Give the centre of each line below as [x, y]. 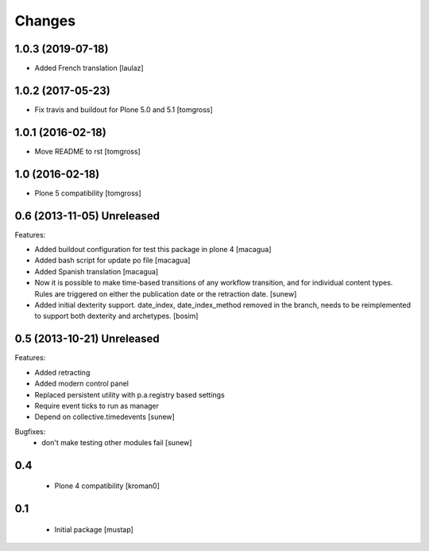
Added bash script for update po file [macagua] [112, 260]
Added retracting [62, 372]
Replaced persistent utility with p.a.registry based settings [130, 394]
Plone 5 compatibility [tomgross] [88, 193]
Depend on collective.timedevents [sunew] [104, 417]
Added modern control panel [81, 384]
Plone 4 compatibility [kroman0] [107, 486]
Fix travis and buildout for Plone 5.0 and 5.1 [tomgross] [124, 109]
